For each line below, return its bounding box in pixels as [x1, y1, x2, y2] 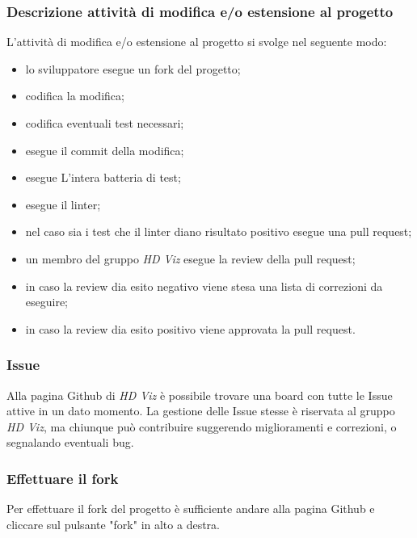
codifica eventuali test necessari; [25, 115, 184, 131]
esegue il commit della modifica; [25, 141, 184, 158]
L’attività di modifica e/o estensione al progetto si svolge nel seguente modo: [6, 33, 387, 50]
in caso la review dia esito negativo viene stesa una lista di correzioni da [25, 277, 383, 294]
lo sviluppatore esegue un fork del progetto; [25, 60, 241, 77]
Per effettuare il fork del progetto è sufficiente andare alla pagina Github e [6, 500, 375, 517]
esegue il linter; [25, 195, 101, 212]
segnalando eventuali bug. [6, 434, 134, 451]
